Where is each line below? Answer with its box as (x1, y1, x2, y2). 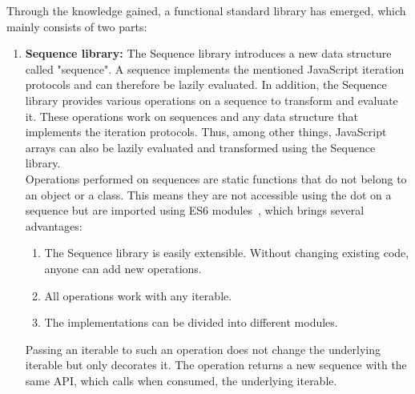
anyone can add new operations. (44, 259, 202, 276)
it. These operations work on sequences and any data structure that (25, 107, 358, 124)
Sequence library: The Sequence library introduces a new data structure (25, 45, 392, 62)
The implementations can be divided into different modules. (44, 314, 338, 331)
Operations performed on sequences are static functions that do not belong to (25, 170, 407, 187)
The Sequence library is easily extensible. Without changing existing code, (44, 244, 409, 261)
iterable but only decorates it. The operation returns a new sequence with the (25, 356, 407, 373)
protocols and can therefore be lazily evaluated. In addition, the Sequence (25, 76, 387, 93)
